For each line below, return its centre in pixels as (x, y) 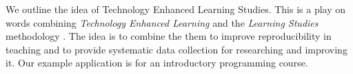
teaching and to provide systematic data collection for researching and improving (176, 49)
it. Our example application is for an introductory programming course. (157, 63)
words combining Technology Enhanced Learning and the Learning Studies (162, 22)
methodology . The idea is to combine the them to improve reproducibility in (169, 36)
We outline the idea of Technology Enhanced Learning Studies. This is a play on (176, 9)
